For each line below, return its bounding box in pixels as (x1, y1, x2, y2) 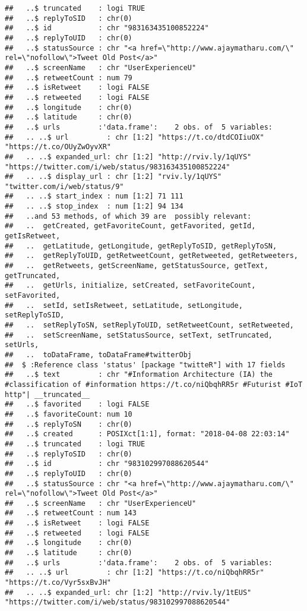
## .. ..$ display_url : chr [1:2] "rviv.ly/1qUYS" (5, 172, 222, 181)
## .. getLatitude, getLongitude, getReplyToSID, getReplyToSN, (5, 241, 277, 250)
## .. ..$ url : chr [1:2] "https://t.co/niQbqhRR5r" (5, 568, 264, 577)
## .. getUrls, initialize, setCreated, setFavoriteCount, (5, 281, 256, 290)
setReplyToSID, (5, 311, 65, 320)
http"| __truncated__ (5, 390, 90, 399)
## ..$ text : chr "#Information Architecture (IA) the (5, 370, 273, 379)
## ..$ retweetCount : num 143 (5, 509, 137, 518)
